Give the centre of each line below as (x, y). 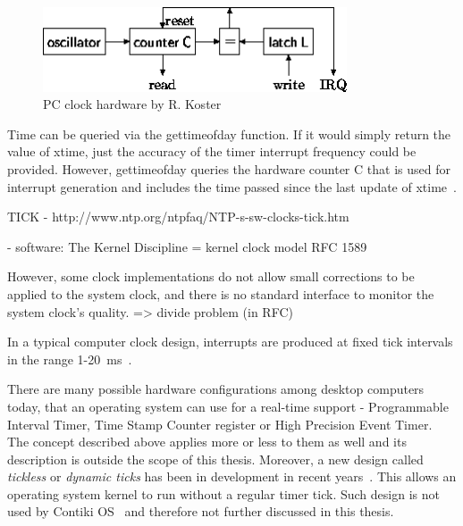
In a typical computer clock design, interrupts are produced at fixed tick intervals (230, 342)
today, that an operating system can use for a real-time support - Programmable (228, 406)
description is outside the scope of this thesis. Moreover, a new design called (215, 459)
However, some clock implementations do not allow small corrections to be (211, 276)
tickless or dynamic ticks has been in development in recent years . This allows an (232, 476)
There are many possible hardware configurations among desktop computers (216, 389)
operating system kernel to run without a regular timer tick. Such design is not (223, 493)
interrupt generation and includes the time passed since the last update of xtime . (232, 186)
